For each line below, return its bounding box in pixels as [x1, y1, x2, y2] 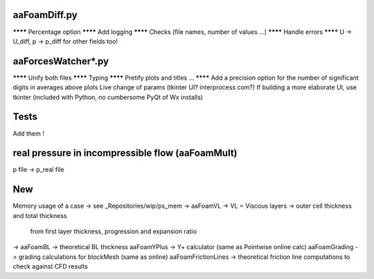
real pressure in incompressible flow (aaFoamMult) [12, 147, 238, 159]
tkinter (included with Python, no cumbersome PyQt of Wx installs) [12, 93, 204, 101]
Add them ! [12, 129, 44, 138]
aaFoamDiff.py [12, 9, 78, 21]
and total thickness [12, 211, 67, 219]
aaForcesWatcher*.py [12, 55, 109, 67]
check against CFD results [12, 262, 88, 271]
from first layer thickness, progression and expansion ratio [30, 227, 197, 235]
